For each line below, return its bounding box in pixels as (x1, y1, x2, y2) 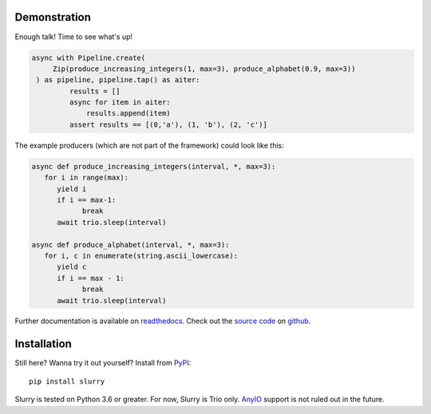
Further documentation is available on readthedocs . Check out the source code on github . (14, 316, 311, 326)
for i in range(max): (44, 173, 129, 183)
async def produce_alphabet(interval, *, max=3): (31, 240, 230, 249)
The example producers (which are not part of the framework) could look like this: (14, 140, 284, 150)
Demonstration (14, 10, 92, 24)
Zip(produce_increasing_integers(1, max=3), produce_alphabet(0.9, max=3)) (52, 64, 356, 73)
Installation (14, 337, 72, 351)
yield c (57, 262, 87, 271)
